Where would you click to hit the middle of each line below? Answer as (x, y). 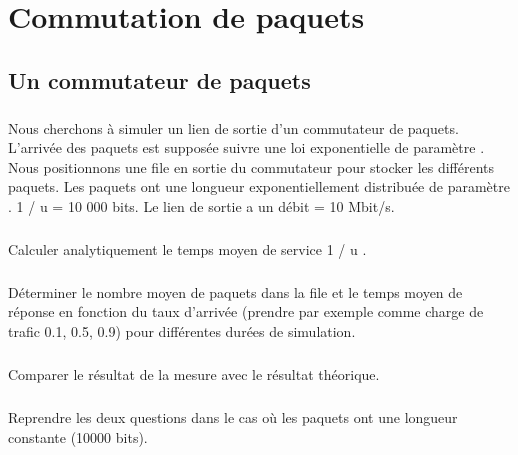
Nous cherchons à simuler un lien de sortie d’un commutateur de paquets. (233, 127)
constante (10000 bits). (78, 436)
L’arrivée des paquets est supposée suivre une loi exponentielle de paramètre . (246, 147)
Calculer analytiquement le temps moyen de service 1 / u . (187, 248)
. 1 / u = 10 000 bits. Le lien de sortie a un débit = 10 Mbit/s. (201, 205)
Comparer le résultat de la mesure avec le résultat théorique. (194, 374)
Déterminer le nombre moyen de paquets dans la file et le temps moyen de (235, 291)
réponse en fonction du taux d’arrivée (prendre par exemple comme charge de (246, 311)
